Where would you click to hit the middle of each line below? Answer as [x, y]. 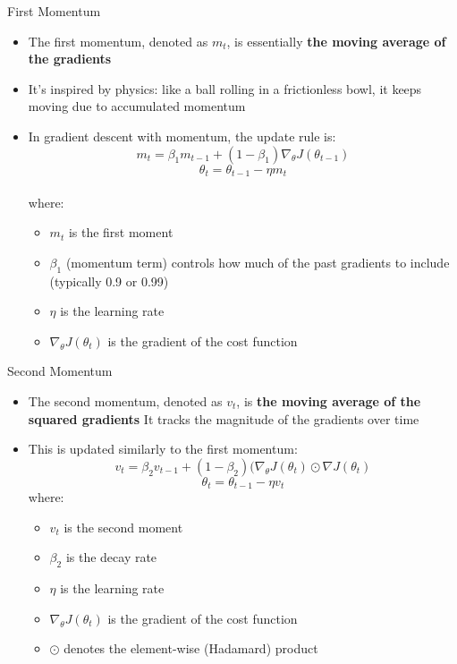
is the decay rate [111, 557]
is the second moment [123, 527]
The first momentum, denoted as [118, 41]
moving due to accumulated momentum [137, 106]
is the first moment [121, 232]
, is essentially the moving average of [336, 41]
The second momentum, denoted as [125, 400]
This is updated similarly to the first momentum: [163, 449]
